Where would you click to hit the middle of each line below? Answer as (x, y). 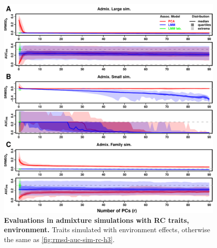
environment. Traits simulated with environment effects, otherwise (107, 230)
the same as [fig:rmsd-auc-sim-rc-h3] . (59, 239)
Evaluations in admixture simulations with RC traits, (97, 220)
